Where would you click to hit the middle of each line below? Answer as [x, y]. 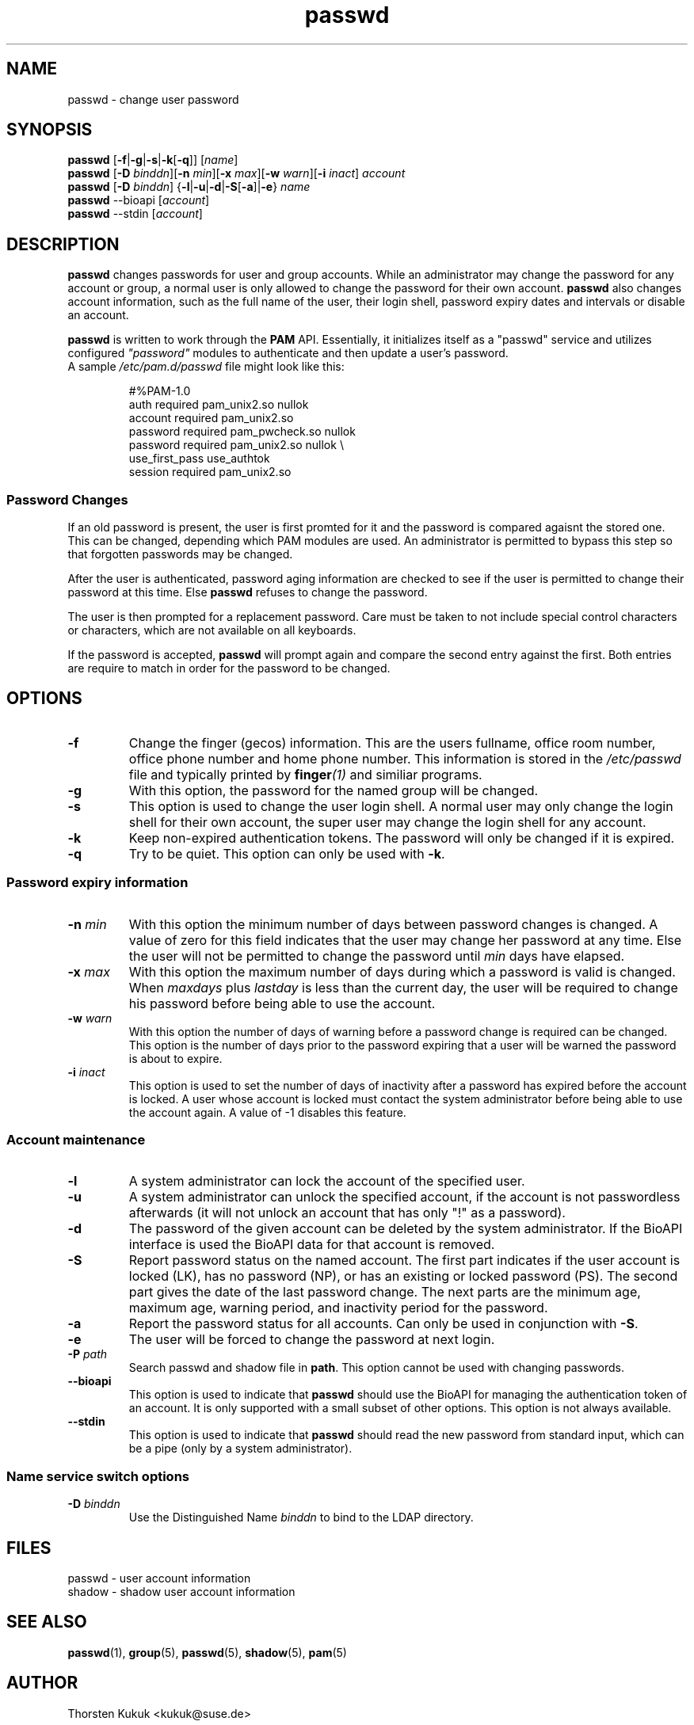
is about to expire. [175, 1058]
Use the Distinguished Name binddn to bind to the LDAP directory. [301, 1517]
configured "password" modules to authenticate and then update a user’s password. [288, 353]
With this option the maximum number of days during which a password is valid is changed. [402, 971]
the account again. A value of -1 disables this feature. [267, 1112]
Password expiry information [97, 883]
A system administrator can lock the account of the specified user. [327, 1181]
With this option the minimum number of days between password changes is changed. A [393, 924]
